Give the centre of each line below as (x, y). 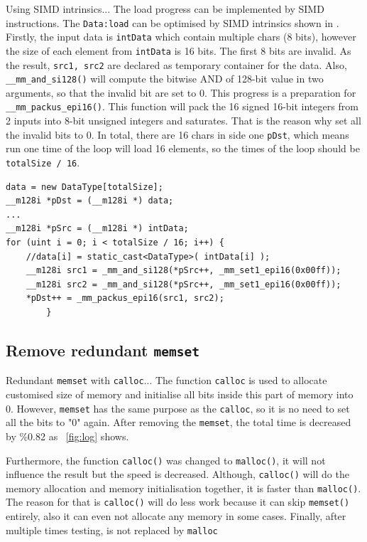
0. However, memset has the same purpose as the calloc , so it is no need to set (178, 408)
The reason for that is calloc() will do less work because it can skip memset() (178, 502)
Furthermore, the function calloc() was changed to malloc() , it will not (166, 460)
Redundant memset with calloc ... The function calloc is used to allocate (166, 380)
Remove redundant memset (103, 350)
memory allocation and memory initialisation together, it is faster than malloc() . (183, 488)
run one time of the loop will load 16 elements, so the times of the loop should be (183, 148)
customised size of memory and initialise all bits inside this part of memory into (180, 394)
